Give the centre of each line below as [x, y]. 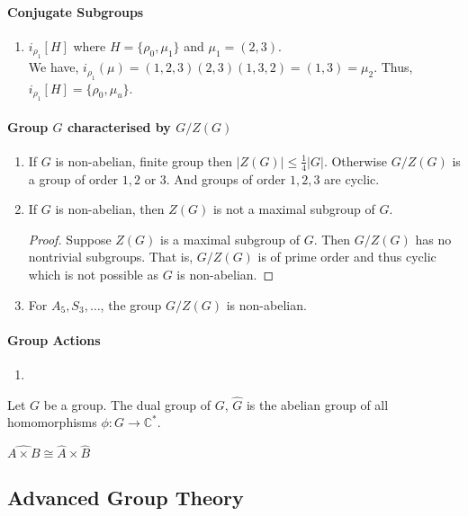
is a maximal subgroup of [229, 239]
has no [433, 239]
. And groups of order [226, 178]
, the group [131, 304]
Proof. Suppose [70, 239]
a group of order [73, 178]
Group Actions [54, 339]
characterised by [119, 126]
